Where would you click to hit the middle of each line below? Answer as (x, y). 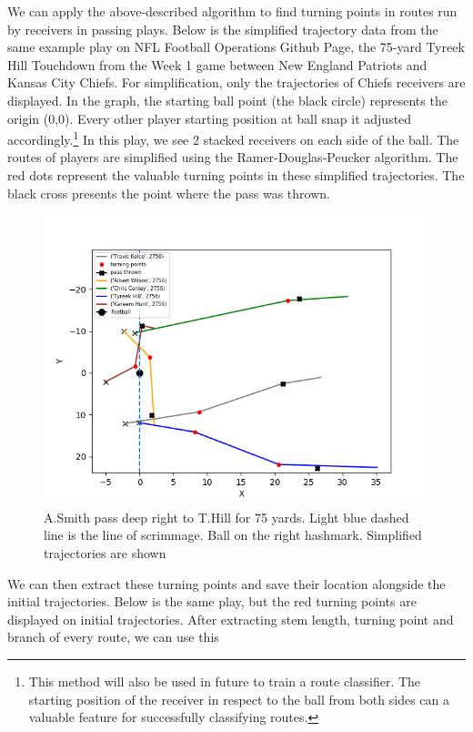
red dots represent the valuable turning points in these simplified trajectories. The (236, 175)
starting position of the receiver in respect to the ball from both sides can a (239, 699)
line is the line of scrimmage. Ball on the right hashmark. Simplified (233, 535)
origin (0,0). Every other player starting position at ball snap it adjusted (210, 118)
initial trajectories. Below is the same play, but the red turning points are (212, 601)
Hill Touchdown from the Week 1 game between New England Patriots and (217, 64)
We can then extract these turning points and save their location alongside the (226, 583)
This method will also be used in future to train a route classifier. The (225, 681)
